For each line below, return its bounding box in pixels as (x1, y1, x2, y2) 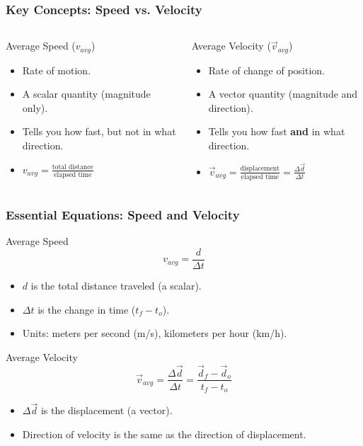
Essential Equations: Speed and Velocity (6, 205, 240, 223)
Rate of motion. (22, 62, 91, 77)
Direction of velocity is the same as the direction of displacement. (22, 426, 306, 441)
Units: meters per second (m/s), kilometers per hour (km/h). (22, 326, 287, 341)
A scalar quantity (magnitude (22, 86, 151, 101)
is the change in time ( (38, 302, 136, 316)
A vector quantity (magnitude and (208, 86, 358, 101)
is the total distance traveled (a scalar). (30, 278, 202, 292)
